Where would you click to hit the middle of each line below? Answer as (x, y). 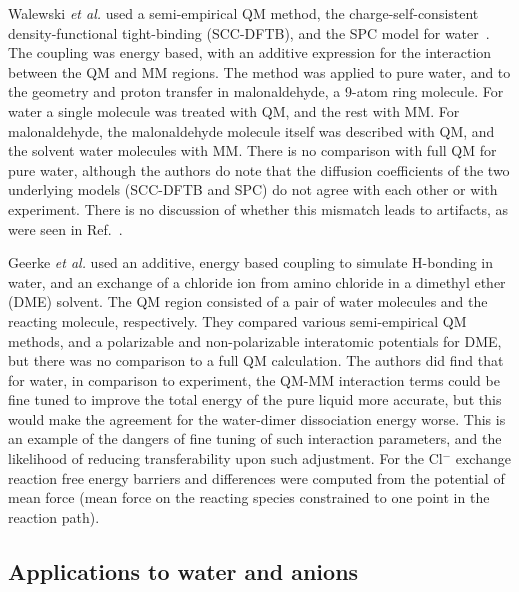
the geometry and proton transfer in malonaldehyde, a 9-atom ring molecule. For (256, 91)
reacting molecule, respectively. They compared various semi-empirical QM (237, 320)
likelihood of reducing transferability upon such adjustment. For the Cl (225, 458)
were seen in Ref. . (65, 228)
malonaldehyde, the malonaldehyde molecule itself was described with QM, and (251, 130)
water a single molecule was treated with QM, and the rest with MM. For (234, 110)
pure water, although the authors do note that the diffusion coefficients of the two (259, 169)
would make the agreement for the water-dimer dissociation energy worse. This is (257, 418)
